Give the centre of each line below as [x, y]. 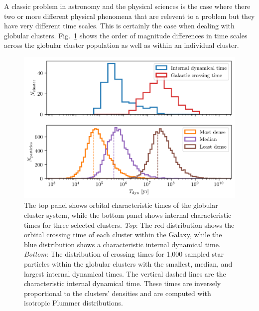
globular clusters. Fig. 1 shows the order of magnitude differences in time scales [126, 35]
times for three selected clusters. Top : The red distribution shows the [129, 225]
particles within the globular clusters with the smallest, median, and [128, 263]
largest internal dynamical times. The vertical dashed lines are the [125, 273]
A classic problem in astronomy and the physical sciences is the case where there [127, 6]
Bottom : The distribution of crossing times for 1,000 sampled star [124, 254]
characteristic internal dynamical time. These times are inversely [123, 283]
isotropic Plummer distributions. [73, 303]
